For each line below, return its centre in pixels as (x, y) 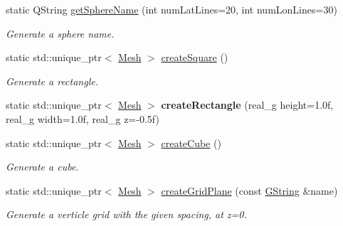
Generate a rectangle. (52, 81)
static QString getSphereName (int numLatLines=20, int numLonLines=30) (171, 9)
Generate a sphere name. (60, 33)
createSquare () (195, 57)
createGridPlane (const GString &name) (249, 190)
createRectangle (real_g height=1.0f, (247, 105)
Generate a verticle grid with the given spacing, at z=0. (126, 214)
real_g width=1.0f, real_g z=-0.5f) (83, 118)
